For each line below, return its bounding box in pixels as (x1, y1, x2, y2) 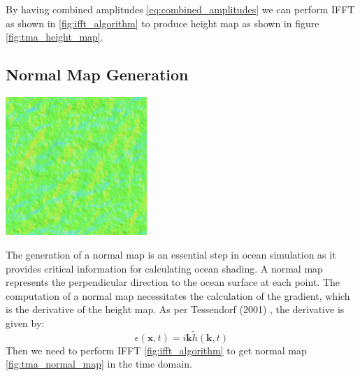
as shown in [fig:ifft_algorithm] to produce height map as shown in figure (6, 15, 319, 30)
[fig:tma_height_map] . (6, 29, 103, 44)
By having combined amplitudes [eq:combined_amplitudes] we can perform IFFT (6, 2, 355, 16)
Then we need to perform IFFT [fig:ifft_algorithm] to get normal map (6, 342, 307, 357)
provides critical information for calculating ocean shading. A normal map (6, 261, 323, 275)
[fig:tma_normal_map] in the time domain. (6, 356, 192, 371)
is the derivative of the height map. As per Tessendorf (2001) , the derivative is (6, 302, 345, 317)
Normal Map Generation (6, 64, 189, 85)
